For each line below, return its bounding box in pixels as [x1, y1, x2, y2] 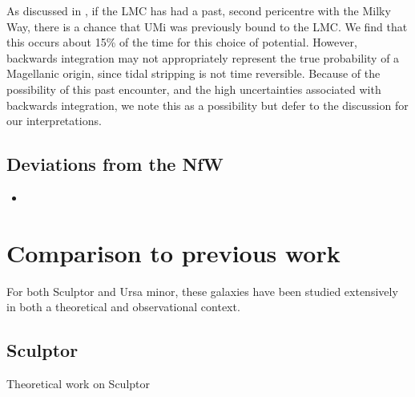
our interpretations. [6, 112, 102, 129]
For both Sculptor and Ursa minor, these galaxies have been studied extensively [6, 282, 398, 299]
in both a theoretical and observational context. [6, 298, 240, 315]
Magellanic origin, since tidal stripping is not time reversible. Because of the [6, 65, 381, 82]
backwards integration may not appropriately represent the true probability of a [6, 49, 400, 66]
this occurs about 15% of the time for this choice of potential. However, [6, 34, 357, 51]
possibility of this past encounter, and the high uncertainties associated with [6, 80, 381, 97]
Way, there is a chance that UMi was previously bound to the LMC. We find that [6, 18, 408, 34]
